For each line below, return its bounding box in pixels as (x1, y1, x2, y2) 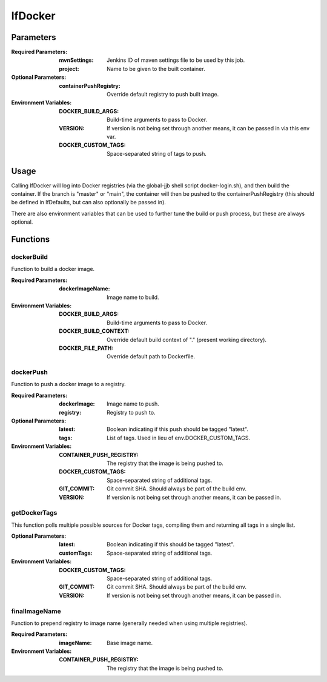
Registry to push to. (107, 409, 156, 416)
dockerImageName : (59, 285, 110, 292)
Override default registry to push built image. (107, 91, 219, 98)
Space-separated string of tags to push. (107, 150, 207, 157)
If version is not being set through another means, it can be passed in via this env (107, 124, 310, 132)
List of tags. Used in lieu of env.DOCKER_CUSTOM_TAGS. (107, 434, 251, 441)
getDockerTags (11, 509, 58, 517)
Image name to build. (107, 293, 160, 301)
